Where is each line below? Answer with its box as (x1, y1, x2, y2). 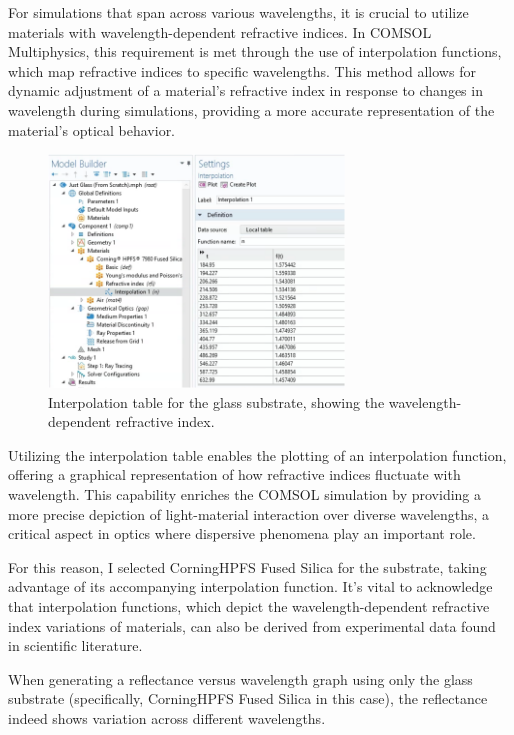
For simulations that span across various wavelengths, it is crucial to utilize (8, 2, 469, 22)
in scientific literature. (8, 635, 143, 656)
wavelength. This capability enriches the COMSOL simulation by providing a (8, 484, 482, 505)
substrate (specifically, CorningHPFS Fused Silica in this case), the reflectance (8, 688, 488, 709)
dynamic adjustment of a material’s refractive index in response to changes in (8, 80, 483, 101)
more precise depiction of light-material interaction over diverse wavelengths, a (8, 503, 490, 524)
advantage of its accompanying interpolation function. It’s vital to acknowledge (8, 576, 493, 597)
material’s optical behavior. (8, 119, 176, 140)
